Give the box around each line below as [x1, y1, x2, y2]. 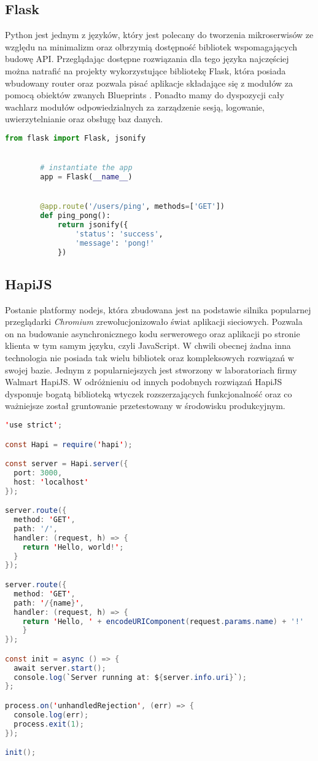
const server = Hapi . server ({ [5, 459, 128, 469]
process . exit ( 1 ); [14, 719, 84, 728]
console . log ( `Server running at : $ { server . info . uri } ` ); [14, 673, 247, 682]
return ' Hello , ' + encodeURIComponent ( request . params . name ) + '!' [22, 617, 304, 626]
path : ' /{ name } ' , [14, 598, 84, 607]
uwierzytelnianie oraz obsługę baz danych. [5, 112, 163, 125]
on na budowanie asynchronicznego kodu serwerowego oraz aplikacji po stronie [5, 327, 300, 340]
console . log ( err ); [14, 710, 89, 719]
